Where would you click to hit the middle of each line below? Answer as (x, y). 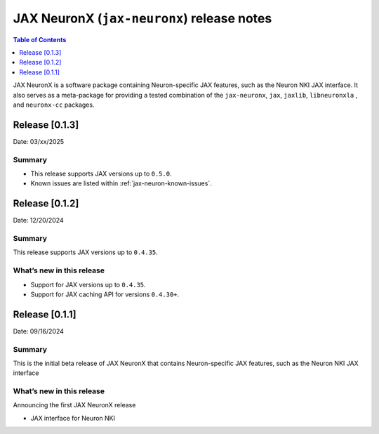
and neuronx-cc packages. (54, 105)
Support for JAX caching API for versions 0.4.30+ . (105, 294)
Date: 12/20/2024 (38, 221)
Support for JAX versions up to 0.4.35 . (88, 284)
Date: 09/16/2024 (39, 331)
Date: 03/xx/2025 (39, 141)
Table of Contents (40, 39)
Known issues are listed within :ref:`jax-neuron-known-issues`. (121, 183)
